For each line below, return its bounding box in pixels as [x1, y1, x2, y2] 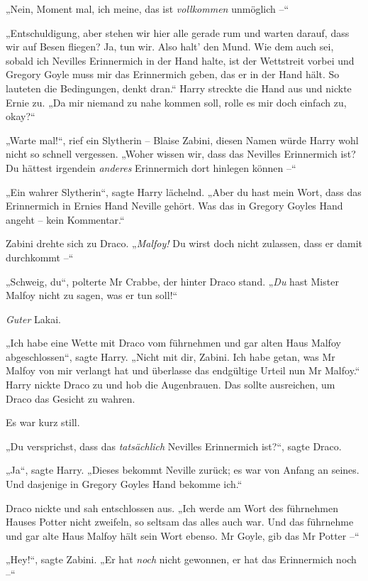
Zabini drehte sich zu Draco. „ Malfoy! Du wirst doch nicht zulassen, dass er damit [6, 236, 363, 251]
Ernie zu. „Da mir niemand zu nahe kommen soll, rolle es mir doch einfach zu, [6, 94, 347, 109]
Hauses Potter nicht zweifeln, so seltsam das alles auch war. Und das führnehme [6, 514, 354, 529]
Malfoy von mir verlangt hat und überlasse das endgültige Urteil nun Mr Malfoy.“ [6, 363, 360, 378]
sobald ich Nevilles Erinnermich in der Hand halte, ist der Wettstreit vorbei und [6, 53, 355, 67]
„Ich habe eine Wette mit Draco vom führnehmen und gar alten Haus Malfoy [6, 335, 341, 350]
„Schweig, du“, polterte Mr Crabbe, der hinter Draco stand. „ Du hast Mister [6, 273, 339, 288]
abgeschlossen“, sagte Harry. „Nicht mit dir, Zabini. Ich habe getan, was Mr [6, 349, 335, 364]
